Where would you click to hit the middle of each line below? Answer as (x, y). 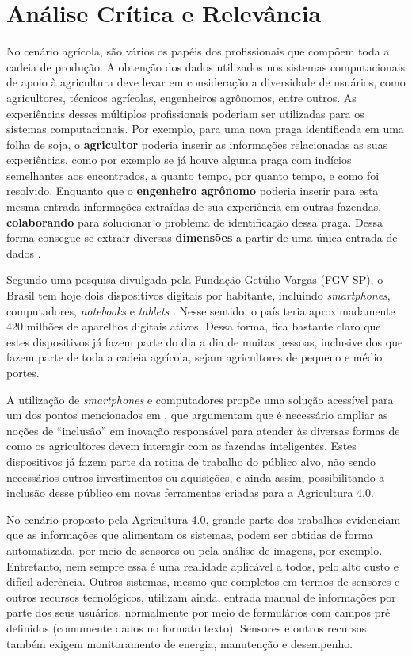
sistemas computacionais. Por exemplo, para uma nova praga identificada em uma (205, 129)
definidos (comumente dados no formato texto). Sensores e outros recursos (187, 627)
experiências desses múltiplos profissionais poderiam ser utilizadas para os (185, 113)
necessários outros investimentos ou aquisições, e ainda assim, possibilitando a (196, 477)
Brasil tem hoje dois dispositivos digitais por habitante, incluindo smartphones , (198, 295)
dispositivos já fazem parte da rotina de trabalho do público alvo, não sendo (191, 461)
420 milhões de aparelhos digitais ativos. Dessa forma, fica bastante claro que (194, 326)
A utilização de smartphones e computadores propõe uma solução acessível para (200, 399)
